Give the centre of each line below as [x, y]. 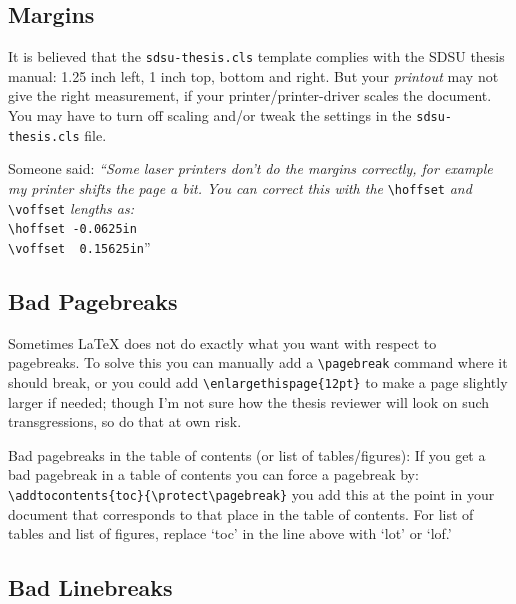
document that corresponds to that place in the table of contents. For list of [241, 513]
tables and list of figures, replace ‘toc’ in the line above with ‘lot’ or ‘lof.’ [230, 533]
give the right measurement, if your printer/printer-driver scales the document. [250, 95]
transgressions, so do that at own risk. [125, 421]
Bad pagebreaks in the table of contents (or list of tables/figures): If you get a [247, 454]
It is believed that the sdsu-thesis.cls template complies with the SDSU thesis [256, 56]
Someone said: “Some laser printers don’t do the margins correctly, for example [250, 168]
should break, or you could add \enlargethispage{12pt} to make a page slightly [258, 382]
